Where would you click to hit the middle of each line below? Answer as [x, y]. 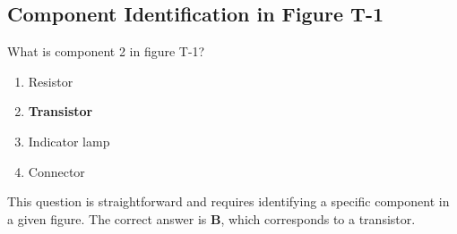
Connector [56, 171]
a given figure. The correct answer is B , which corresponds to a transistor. [211, 218]
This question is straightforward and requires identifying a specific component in [228, 201]
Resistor [51, 81]
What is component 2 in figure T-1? [106, 51]
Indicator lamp [69, 141]
